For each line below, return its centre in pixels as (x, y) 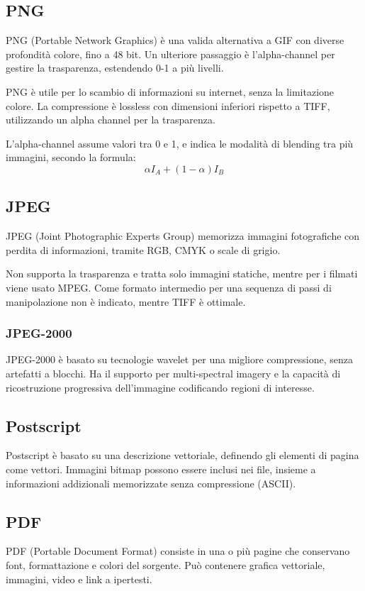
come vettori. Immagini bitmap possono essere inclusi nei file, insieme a (161, 469)
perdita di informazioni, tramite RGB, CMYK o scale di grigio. (143, 249)
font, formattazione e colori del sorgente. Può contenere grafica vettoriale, (165, 564)
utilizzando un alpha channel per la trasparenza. (111, 120)
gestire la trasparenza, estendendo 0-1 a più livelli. (115, 68)
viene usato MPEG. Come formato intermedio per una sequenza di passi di (169, 287)
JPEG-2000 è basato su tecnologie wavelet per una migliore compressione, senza (179, 359)
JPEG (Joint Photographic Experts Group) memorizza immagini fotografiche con (183, 236)
